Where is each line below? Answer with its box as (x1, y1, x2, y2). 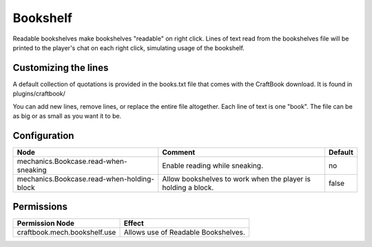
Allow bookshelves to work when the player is (162, 174, 311, 184)
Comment (162, 147, 196, 157)
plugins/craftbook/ (12, 89, 65, 98)
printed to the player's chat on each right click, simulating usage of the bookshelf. (12, 43, 245, 52)
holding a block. (162, 182, 214, 192)
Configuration (12, 129, 74, 141)
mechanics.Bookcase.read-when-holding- (17, 174, 155, 184)
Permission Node (17, 219, 75, 228)
